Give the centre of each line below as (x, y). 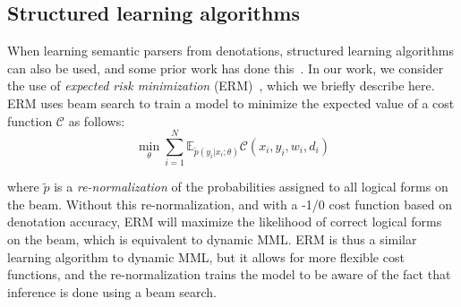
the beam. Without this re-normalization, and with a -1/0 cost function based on (230, 204)
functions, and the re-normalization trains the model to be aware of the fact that (229, 274)
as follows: (97, 120)
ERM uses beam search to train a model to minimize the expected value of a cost (231, 102)
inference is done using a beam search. (112, 291)
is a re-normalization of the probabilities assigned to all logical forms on (251, 187)
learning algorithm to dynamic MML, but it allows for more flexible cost (206, 256)
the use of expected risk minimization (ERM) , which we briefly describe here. (221, 85)
